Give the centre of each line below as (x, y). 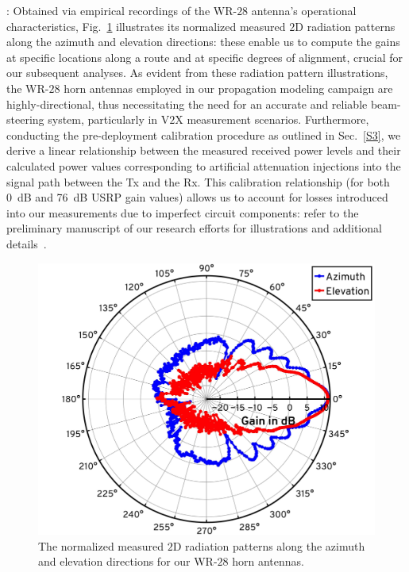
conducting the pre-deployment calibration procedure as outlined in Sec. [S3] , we (204, 134)
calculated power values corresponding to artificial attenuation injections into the (204, 165)
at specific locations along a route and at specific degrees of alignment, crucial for (204, 57)
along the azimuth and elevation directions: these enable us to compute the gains (203, 42)
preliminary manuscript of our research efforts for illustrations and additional (194, 228)
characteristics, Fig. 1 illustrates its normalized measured (146, 26)
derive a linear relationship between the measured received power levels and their (204, 150)
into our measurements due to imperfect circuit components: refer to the (183, 212)
